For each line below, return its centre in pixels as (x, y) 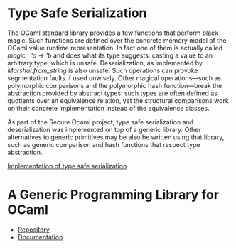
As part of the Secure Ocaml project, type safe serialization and (101, 122)
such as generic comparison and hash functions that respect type (104, 144)
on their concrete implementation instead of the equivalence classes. (108, 108)
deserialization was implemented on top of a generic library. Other (104, 129)
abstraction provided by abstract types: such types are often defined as (113, 93)
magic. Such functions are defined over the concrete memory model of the (117, 40)
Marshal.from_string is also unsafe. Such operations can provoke (103, 70)
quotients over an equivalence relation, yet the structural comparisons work (118, 100)
